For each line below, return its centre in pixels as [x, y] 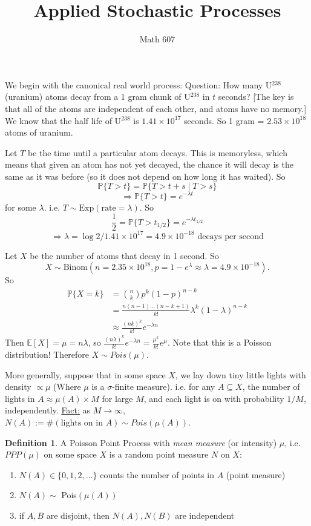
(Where [67, 386]
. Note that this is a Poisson [219, 342]
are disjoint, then [78, 515]
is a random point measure [159, 454]
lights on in [82, 423]
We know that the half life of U [63, 120]
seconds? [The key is [256, 97]
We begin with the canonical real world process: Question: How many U [139, 84]
